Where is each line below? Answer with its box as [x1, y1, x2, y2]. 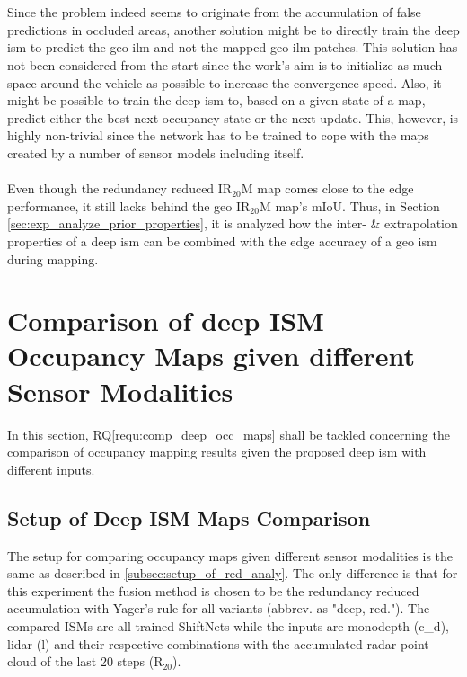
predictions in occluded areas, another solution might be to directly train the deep [7, 20, 460, 39]
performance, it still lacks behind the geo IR [7, 196, 251, 215]
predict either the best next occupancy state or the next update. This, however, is [7, 108, 459, 127]
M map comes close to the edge [241, 179, 414, 198]
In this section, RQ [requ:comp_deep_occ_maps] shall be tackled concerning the [7, 424, 450, 443]
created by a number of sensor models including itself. [7, 143, 304, 162]
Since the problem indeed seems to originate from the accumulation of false [7, 3, 421, 22]
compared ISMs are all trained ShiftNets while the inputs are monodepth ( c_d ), [7, 616, 449, 635]
